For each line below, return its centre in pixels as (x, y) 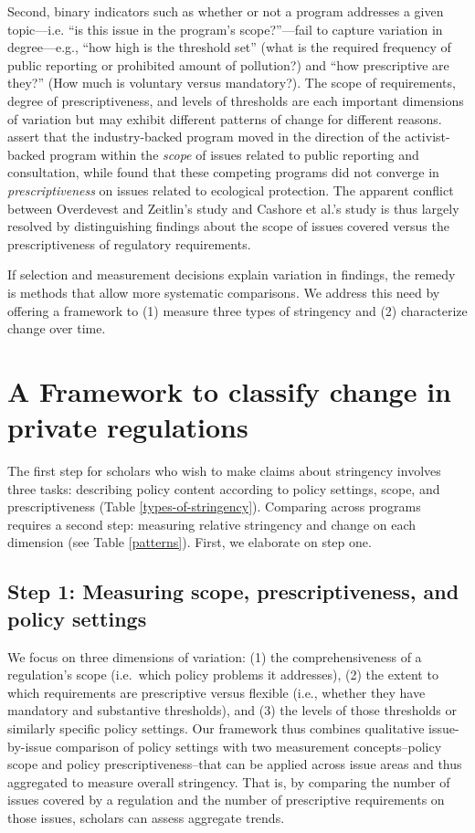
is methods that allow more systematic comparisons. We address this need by (224, 292)
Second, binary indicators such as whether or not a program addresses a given (226, 11)
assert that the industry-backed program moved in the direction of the (204, 137)
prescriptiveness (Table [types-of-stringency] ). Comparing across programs (214, 506)
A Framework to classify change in (229, 390)
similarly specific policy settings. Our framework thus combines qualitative (216, 728)
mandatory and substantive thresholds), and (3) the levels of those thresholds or (232, 710)
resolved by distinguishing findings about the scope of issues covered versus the (228, 226)
